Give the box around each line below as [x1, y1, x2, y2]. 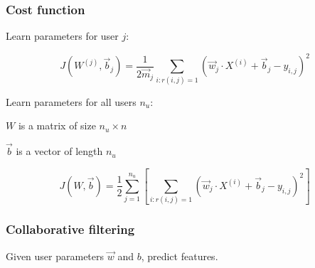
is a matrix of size [18, 118, 96, 133]
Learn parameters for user [6, 28, 119, 43]
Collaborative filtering [6, 220, 135, 238]
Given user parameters [6, 248, 105, 263]
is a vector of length [16, 144, 103, 159]
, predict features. [141, 248, 218, 263]
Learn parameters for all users [6, 94, 137, 109]
